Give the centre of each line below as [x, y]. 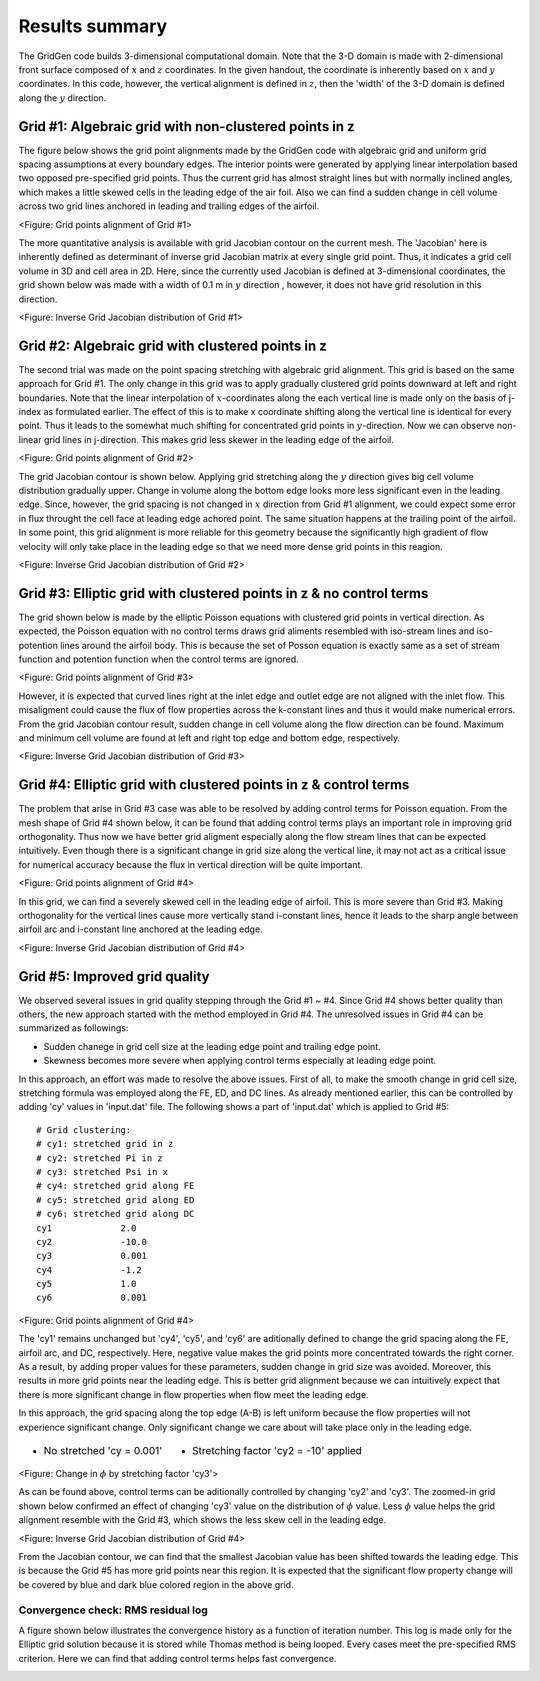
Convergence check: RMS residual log [113, 1610]
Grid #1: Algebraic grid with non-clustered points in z [186, 126]
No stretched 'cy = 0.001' [103, 1450]
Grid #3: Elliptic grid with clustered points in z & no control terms [223, 593]
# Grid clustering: [84, 1129]
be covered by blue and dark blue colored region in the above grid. [156, 1584]
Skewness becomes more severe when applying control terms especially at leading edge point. [240, 1061]
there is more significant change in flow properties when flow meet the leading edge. [193, 1394]
